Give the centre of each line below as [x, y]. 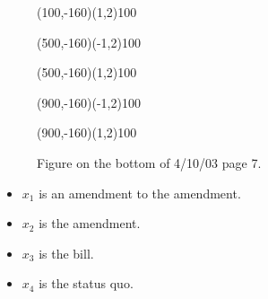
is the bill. [66, 253]
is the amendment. [90, 223]
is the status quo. [86, 283]
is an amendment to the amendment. [140, 193]
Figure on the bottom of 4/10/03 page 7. [149, 162]
